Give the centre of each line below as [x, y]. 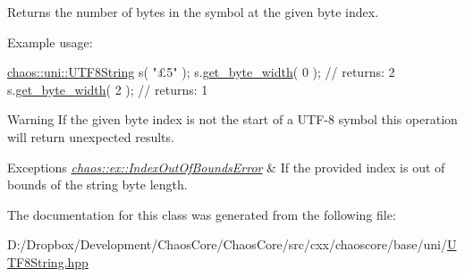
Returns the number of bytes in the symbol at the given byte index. [193, 12]
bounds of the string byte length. [97, 185]
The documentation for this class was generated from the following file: [202, 214]
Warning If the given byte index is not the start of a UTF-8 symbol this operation [232, 119]
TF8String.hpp [48, 261]
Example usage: [50, 42]
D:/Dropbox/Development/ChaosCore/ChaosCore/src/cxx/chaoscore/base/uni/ [227, 244]
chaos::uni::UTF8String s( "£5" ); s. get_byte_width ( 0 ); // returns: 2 [201, 72]
